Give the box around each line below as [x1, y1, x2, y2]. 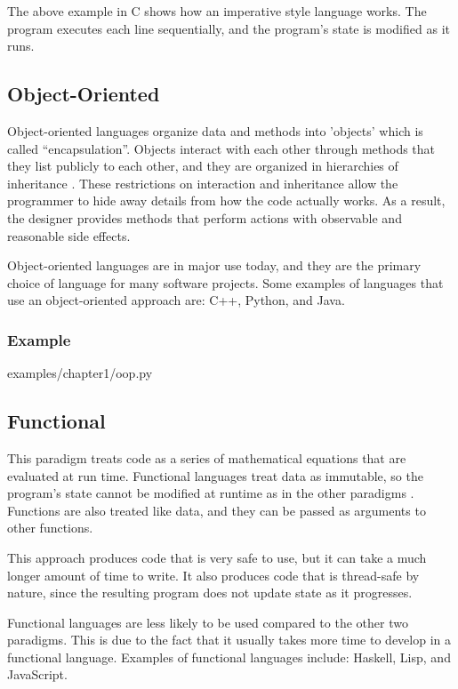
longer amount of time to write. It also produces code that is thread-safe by [7, 565, 420, 584]
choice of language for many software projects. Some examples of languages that [7, 273, 444, 292]
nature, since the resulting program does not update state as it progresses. [7, 583, 413, 602]
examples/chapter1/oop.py [7, 364, 153, 382]
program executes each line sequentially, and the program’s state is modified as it [7, 19, 450, 37]
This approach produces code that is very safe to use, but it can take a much [7, 548, 427, 566]
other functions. [7, 518, 93, 537]
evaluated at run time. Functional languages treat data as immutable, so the [7, 466, 423, 485]
